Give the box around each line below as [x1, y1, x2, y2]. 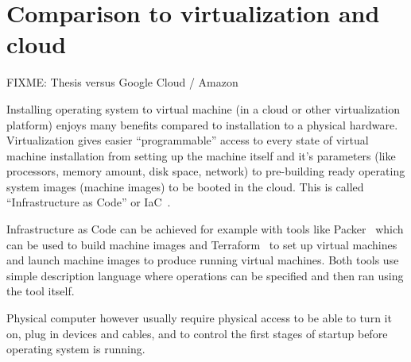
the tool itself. [6, 283, 75, 299]
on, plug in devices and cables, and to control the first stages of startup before [6, 325, 388, 341]
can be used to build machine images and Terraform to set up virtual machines [6, 236, 397, 252]
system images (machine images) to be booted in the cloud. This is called [6, 178, 364, 194]
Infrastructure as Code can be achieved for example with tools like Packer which [6, 221, 404, 237]
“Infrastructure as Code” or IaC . [6, 194, 171, 210]
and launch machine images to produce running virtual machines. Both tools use [6, 252, 399, 268]
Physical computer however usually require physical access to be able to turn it [6, 310, 392, 326]
